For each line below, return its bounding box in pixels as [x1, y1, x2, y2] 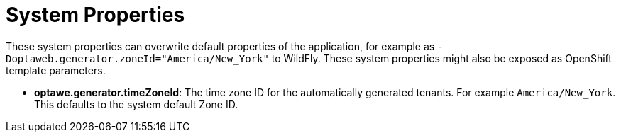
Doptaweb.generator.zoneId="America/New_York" [6, 52, 269, 64]
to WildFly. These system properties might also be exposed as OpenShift [271, 52, 612, 64]
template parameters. [6, 64, 106, 76]
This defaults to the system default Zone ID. [34, 98, 238, 110]
